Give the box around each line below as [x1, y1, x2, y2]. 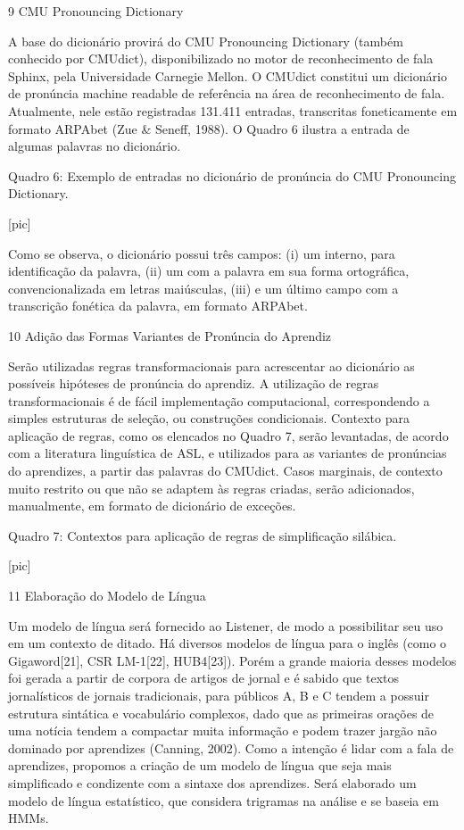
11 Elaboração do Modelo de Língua [8, 586, 206, 605]
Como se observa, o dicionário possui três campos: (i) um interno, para [8, 244, 395, 262]
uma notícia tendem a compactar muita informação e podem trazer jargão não [8, 721, 437, 740]
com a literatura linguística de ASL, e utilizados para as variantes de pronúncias [8, 444, 447, 462]
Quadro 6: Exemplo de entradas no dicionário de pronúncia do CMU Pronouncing [8, 166, 457, 185]
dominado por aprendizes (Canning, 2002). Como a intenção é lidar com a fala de [8, 738, 454, 757]
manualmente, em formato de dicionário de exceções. [8, 496, 296, 515]
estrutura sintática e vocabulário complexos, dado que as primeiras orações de [8, 703, 435, 722]
